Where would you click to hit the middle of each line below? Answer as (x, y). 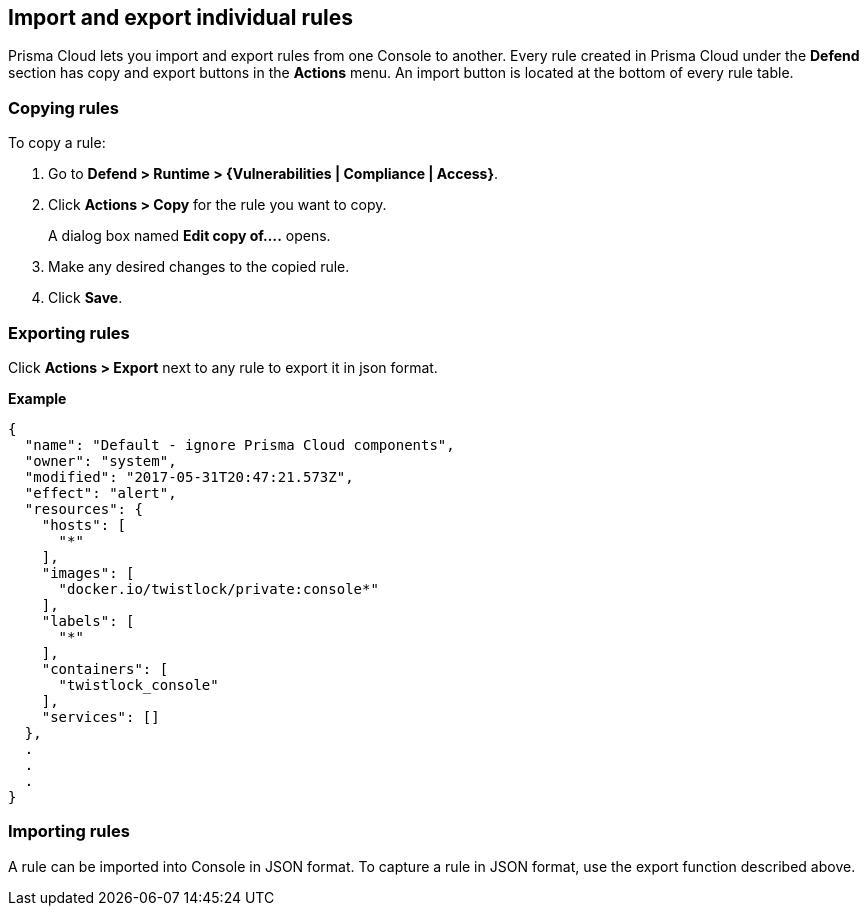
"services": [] (100, 716)
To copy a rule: (57, 143)
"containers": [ (105, 668)
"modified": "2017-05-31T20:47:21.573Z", (189, 476)
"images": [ (88, 572)
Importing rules (69, 831)
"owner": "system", (100, 460)
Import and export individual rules (181, 17)
